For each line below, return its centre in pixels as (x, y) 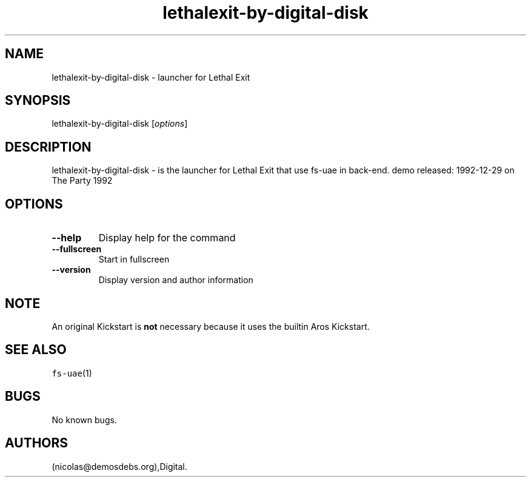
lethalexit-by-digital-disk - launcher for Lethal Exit (151, 77)
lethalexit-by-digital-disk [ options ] (120, 124)
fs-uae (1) (72, 373)
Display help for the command (167, 238)
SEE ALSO (36, 350)
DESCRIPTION (48, 147)
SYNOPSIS (38, 101)
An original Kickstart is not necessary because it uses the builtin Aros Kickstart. (211, 326)
